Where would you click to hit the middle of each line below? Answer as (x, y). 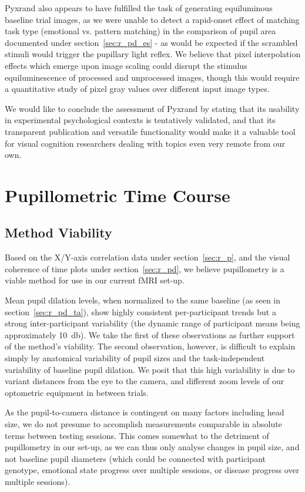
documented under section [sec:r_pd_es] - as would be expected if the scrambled (151, 42)
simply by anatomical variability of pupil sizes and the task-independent (135, 358)
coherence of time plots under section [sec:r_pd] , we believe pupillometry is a (145, 268)
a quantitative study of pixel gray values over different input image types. (137, 89)
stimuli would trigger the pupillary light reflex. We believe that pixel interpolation (153, 54)
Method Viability (58, 232)
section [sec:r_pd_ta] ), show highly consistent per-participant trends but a (140, 311)
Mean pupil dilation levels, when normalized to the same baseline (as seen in (143, 300)
